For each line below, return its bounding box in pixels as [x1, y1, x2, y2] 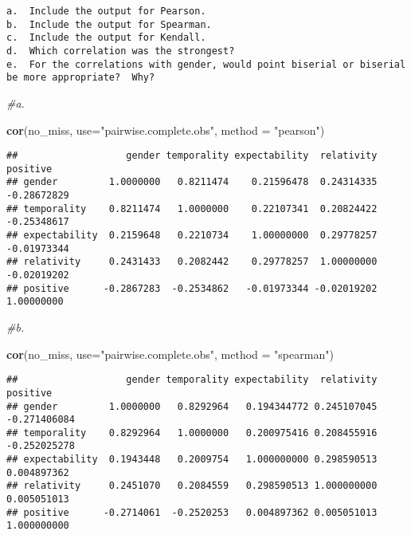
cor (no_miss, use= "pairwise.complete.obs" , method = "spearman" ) [6, 345, 334, 362]
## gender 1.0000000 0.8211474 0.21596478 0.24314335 [6, 176, 378, 188]
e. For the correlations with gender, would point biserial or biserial [6, 58, 406, 70]
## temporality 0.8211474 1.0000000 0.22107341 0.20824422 [6, 203, 378, 214]
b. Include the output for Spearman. [6, 18, 212, 30]
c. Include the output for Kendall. [6, 32, 206, 44]
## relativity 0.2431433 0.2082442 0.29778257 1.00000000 [6, 256, 378, 268]
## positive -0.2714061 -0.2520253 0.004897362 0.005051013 [6, 506, 378, 518]
